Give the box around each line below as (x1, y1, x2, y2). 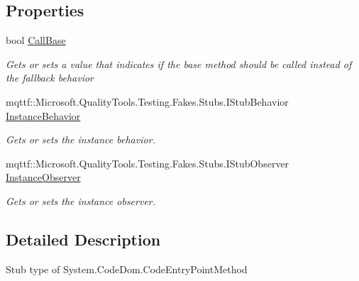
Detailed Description (6, 228, 161, 250)
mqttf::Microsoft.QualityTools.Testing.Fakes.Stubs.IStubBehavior (6, 94, 289, 109)
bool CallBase (6, 33, 66, 48)
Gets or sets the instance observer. (6, 193, 156, 208)
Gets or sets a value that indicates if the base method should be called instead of (6, 56, 352, 71)
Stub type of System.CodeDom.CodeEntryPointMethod (6, 261, 248, 276)
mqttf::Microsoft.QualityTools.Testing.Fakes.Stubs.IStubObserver (6, 155, 289, 170)
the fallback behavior (6, 70, 94, 85)
